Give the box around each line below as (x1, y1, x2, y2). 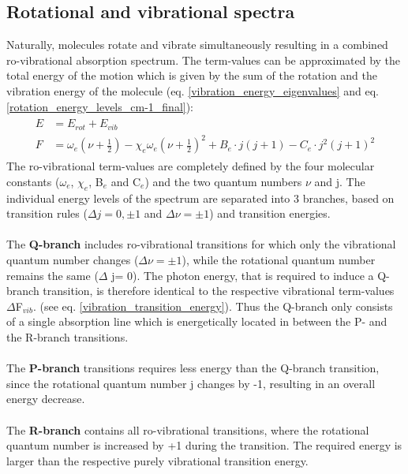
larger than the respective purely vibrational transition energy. (6, 452, 309, 468)
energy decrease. (6, 390, 85, 407)
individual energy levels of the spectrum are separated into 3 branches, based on (6, 189, 395, 206)
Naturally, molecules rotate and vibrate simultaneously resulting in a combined (6, 36, 388, 53)
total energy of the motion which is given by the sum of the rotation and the (6, 67, 378, 84)
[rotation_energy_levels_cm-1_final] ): (6, 98, 194, 114)
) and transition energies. (209, 205, 331, 222)
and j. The (314, 173, 365, 189)
